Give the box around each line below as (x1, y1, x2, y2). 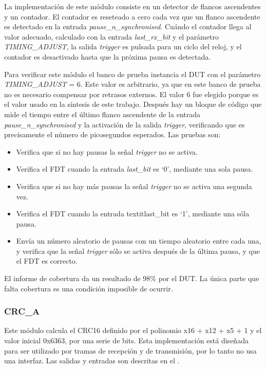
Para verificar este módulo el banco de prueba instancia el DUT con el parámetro (4, 68, 261, 79)
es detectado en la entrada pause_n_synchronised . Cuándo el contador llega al (4, 21, 252, 32)
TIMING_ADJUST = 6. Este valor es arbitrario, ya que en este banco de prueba (4, 79, 261, 89)
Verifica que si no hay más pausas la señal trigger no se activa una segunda (16, 180, 252, 191)
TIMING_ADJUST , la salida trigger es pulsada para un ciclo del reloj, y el (4, 41, 242, 52)
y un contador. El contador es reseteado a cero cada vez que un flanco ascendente (4, 11, 260, 22)
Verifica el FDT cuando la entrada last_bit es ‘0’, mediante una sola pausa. (16, 163, 253, 174)
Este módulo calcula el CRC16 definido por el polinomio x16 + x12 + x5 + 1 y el (4, 325, 262, 336)
